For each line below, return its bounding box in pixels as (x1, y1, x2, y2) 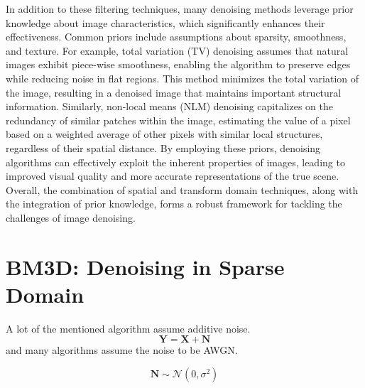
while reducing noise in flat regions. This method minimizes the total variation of (6, 70, 359, 85)
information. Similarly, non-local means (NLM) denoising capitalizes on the (6, 99, 333, 114)
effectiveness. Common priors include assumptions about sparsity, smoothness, (6, 29, 347, 44)
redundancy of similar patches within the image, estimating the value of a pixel (6, 112, 351, 127)
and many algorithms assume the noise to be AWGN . (6, 343, 238, 357)
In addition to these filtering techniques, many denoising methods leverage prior (6, 1, 354, 16)
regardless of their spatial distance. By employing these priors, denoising (6, 140, 321, 155)
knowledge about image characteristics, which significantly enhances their (6, 15, 325, 30)
